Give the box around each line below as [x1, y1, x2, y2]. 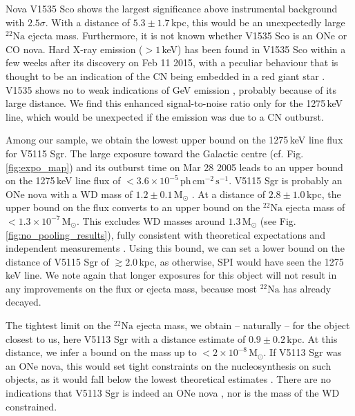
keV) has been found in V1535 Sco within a [162, 41, 346, 56]
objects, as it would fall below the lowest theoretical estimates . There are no [6, 372, 331, 386]
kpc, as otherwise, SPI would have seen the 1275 [139, 254, 344, 268]
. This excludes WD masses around [77, 213, 225, 228]
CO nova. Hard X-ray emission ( [6, 41, 143, 56]
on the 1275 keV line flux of [6, 173, 121, 188]
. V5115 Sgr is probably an [229, 173, 343, 188]
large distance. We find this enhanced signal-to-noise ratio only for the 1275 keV [6, 96, 343, 110]
